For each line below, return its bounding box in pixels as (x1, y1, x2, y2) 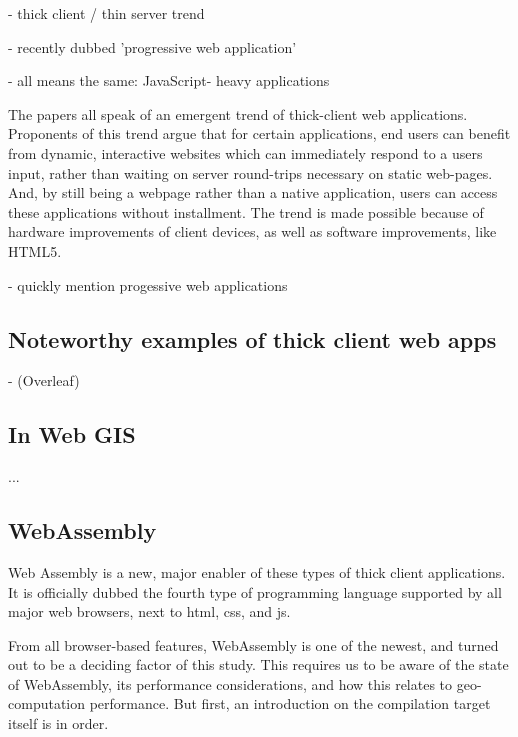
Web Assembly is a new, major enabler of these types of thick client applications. (8, 561, 506, 582)
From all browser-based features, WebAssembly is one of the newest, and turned (8, 634, 499, 655)
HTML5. (8, 240, 62, 261)
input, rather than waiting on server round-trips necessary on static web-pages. (8, 162, 493, 183)
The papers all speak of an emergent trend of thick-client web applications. (8, 103, 468, 124)
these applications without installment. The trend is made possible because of (8, 201, 484, 222)
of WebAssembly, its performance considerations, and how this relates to (8, 673, 453, 694)
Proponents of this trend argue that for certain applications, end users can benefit (8, 123, 511, 144)
